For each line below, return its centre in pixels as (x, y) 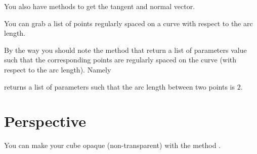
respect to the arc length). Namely (58, 69)
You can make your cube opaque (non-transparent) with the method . (112, 145)
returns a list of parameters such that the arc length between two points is (120, 86)
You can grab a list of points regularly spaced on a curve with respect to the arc (128, 23)
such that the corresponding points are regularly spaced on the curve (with (120, 60)
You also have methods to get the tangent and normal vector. (100, 6)
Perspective (45, 121)
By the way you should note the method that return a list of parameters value (125, 50)
